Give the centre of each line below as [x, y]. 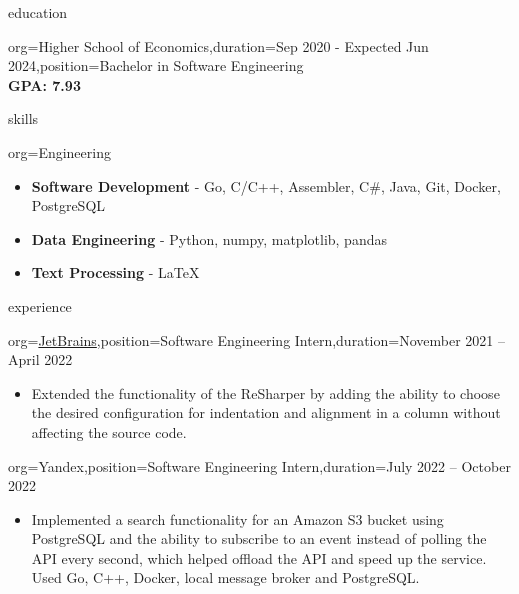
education [38, 12]
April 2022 [40, 359]
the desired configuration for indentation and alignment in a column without [266, 412]
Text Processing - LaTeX [115, 272]
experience [40, 305]
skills [23, 118]
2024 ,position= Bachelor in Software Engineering [156, 65]
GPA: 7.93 [44, 84]
